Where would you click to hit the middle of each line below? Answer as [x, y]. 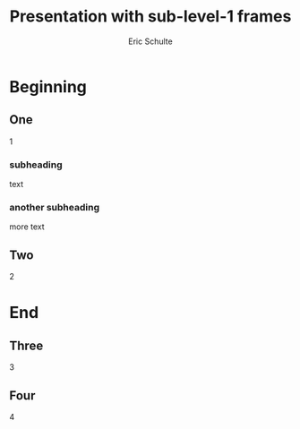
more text [27, 227]
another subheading [55, 207]
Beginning [48, 86]
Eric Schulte [150, 41]
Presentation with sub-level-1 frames [150, 17]
